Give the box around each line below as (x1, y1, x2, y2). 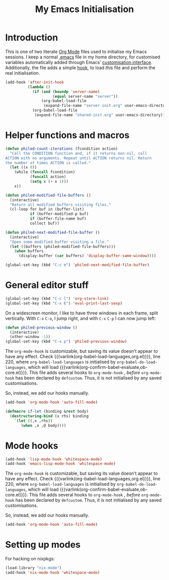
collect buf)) (30, 221, 59, 226)
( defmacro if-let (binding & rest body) (5, 409, 89, 414)
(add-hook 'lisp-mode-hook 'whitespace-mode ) (5, 457, 102, 462)
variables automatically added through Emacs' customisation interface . (5, 59, 152, 65)
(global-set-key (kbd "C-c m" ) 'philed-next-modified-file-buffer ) (5, 263, 150, 268)
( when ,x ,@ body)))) (21, 423, 66, 428)
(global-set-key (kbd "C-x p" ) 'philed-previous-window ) (5, 339, 127, 344)
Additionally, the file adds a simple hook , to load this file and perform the (5, 65, 156, 71)
